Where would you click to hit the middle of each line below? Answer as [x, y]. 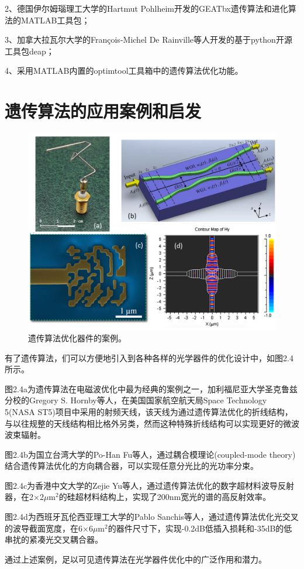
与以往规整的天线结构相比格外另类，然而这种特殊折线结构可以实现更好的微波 [152, 423]
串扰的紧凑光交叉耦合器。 [54, 539]
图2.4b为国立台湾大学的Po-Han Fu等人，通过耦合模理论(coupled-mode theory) [150, 454]
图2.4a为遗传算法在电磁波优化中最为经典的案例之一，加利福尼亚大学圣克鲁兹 [151, 388]
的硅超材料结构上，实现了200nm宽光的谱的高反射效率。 [165, 497]
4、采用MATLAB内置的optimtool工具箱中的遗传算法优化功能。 [124, 71]
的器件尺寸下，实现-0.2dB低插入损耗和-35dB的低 [200, 528]
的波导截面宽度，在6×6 [49, 528]
